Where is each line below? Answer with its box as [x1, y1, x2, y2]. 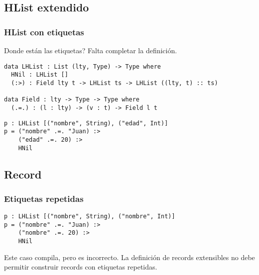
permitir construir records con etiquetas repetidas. [4, 262, 157, 272]
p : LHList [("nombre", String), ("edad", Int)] [4, 119, 168, 127]
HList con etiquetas [4, 25, 84, 38]
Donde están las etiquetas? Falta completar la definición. [4, 45, 177, 55]
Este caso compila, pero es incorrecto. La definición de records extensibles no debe [4, 252, 255, 262]
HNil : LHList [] [11, 71, 68, 79]
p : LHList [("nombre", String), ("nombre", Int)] [4, 213, 175, 220]
